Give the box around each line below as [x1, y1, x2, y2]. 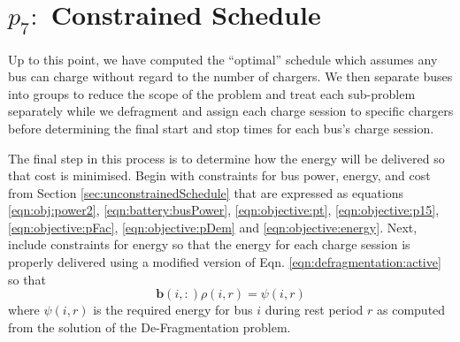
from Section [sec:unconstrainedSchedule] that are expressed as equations [8, 183, 404, 201]
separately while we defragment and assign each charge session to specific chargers [8, 102, 454, 120]
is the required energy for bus [93, 300, 253, 319]
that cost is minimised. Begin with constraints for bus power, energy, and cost [8, 166, 431, 185]
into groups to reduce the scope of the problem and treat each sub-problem [8, 84, 416, 103]
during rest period [264, 300, 364, 319]
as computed [377, 300, 446, 319]
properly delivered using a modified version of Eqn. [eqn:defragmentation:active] [8, 253, 441, 271]
